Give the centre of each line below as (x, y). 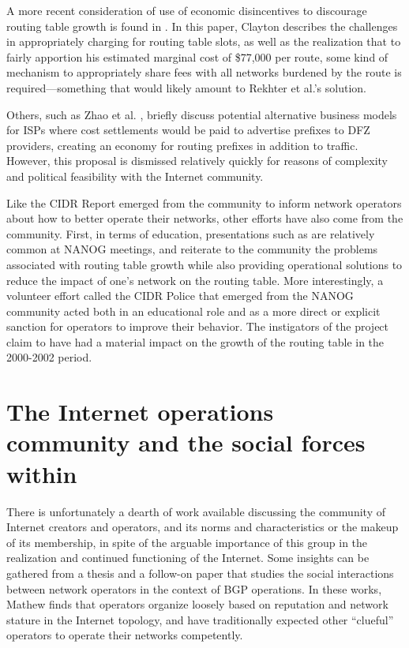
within (42, 473)
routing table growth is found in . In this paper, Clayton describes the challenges (202, 26)
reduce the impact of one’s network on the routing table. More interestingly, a (195, 280)
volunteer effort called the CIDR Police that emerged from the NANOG (180, 296)
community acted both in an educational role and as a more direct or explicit (193, 311)
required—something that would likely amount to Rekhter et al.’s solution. (186, 87)
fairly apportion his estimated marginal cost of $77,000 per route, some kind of (197, 56)
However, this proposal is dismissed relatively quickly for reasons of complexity (197, 161)
